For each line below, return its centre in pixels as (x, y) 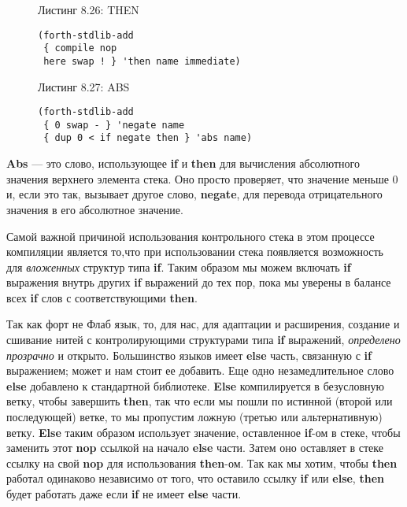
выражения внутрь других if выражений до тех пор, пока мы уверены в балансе (199, 282)
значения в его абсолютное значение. (95, 209)
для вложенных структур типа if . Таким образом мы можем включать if (179, 266)
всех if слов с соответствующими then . (102, 297)
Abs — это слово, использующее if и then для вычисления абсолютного (183, 163)
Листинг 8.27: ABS (84, 86)
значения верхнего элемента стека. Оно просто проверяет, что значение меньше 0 (202, 178)
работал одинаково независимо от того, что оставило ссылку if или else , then (195, 478)
